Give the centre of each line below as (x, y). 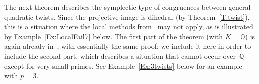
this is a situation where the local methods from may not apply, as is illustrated (129, 26)
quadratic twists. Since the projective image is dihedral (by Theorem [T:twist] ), (127, 16)
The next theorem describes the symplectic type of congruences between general (127, 7)
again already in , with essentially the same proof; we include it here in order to (128, 46)
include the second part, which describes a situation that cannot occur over (120, 56)
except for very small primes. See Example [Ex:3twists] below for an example (123, 66)
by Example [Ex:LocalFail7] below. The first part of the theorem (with (114, 36)
